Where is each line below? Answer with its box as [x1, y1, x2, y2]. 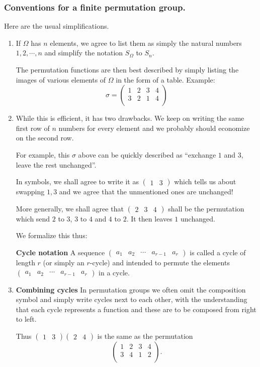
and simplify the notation [44, 47, 123, 58]
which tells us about [174, 176, 236, 187]
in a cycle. [99, 267, 130, 277]
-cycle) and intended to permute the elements [90, 257, 230, 267]
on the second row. [16, 132, 74, 143]
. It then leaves [126, 213, 172, 224]
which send [16, 213, 50, 224]
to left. [16, 314, 37, 324]
